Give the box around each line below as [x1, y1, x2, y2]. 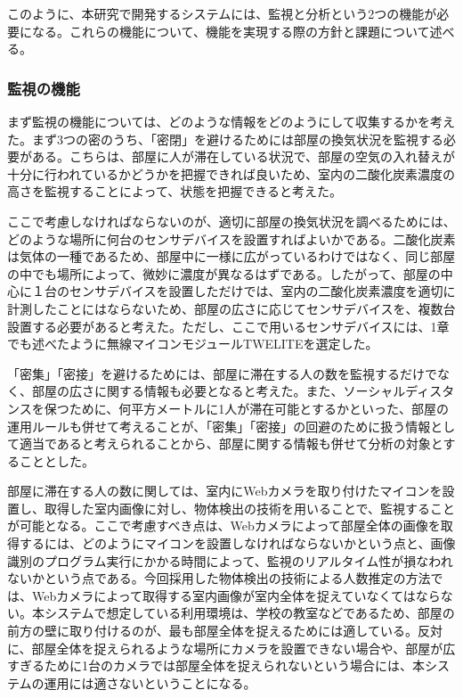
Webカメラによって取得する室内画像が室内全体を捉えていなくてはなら [31, 586, 441, 604]
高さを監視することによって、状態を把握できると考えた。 [7, 182, 342, 201]
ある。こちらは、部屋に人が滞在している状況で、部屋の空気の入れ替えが [31, 147, 456, 166]
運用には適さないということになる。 [44, 673, 256, 692]
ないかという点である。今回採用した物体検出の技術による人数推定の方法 [7, 569, 431, 587]
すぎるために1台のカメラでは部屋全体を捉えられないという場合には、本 [7, 656, 425, 675]
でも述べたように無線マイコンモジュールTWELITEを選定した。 [7, 334, 378, 353]
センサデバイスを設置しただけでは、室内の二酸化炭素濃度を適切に [69, 282, 456, 300]
